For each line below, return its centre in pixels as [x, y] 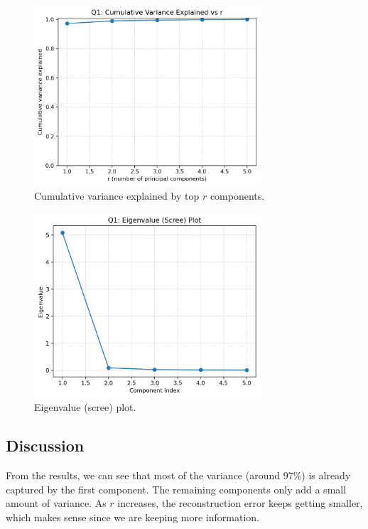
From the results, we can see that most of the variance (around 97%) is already [178, 475]
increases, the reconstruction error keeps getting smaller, [240, 503]
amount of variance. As [56, 503]
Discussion [45, 445]
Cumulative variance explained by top [117, 195]
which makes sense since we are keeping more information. [132, 517]
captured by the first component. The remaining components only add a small [176, 489]
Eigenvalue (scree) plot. [85, 407]
